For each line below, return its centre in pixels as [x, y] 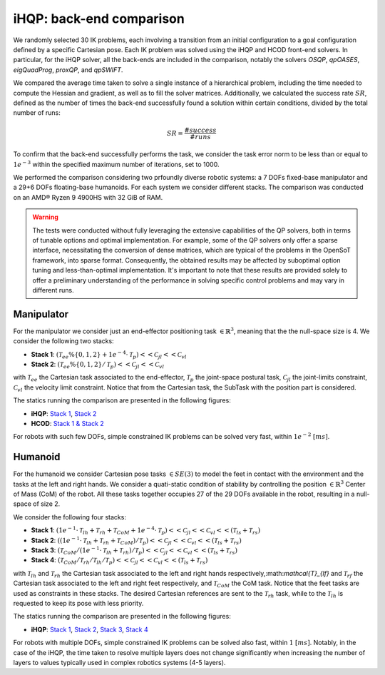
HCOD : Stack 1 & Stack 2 [68, 423]
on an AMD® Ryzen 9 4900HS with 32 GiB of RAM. [88, 197]
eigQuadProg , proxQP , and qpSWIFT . [68, 70]
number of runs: [37, 113]
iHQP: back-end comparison [99, 19]
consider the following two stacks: [63, 341]
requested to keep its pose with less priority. [78, 603]
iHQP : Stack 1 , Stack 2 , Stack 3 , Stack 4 [90, 629]
